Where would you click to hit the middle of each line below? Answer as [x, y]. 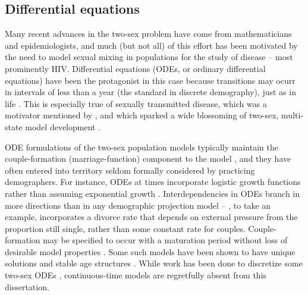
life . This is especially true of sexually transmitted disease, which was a [136, 103]
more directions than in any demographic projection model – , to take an [138, 205]
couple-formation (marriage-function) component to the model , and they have [148, 159]
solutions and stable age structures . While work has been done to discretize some [154, 263]
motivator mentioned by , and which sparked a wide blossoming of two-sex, [142, 115]
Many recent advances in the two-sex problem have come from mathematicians [148, 34]
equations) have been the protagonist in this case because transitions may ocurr [150, 80]
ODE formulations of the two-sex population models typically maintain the [142, 147]
